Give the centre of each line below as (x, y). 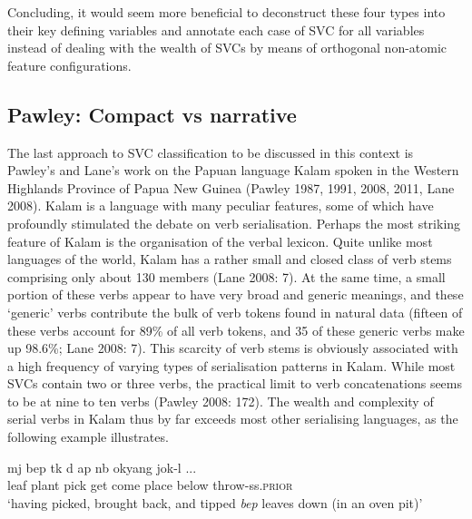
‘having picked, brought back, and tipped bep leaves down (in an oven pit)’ (215, 502)
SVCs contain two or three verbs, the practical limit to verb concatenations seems (235, 383)
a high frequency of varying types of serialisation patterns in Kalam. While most (231, 365)
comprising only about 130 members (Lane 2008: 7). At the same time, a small (226, 276)
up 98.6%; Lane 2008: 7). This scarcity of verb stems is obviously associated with (233, 348)
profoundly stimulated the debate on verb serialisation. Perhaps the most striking (234, 223)
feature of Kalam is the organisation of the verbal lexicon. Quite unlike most (220, 241)
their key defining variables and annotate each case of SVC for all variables (216, 29)
